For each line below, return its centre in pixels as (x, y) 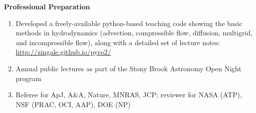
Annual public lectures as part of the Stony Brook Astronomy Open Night (128, 68)
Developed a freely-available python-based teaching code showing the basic (129, 23)
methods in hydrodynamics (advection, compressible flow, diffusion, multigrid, (134, 33)
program (28, 78)
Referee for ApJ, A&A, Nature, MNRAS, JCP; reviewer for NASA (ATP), (129, 95)
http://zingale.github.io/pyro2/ (63, 52)
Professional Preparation (47, 6)
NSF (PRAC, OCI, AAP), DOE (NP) (73, 104)
